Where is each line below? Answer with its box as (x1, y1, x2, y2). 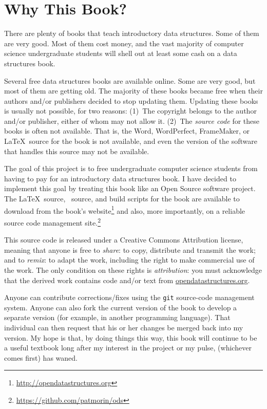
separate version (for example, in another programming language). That (4, 312, 231, 323)
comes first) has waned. (4, 352, 78, 363)
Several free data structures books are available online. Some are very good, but (4, 75, 256, 86)
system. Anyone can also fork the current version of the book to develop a (4, 302, 237, 312)
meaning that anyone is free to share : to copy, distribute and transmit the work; (4, 244, 256, 255)
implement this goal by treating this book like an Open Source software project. (4, 183, 256, 194)
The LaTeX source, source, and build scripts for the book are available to (4, 193, 240, 204)
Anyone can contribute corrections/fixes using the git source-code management (4, 292, 255, 303)
